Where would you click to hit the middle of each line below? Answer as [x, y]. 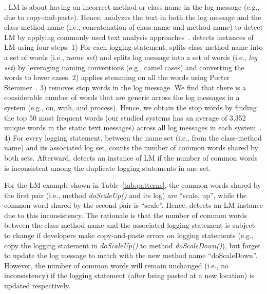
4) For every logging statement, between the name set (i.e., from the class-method [133, 137]
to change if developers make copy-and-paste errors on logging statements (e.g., [129, 235]
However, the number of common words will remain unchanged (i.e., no [116, 265]
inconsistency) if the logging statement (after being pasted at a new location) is [129, 275]
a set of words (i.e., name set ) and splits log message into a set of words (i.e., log [131, 57]
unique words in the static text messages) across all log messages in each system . [133, 128]
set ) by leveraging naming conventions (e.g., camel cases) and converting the [124, 67]
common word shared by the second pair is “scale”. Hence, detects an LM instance [133, 205]
